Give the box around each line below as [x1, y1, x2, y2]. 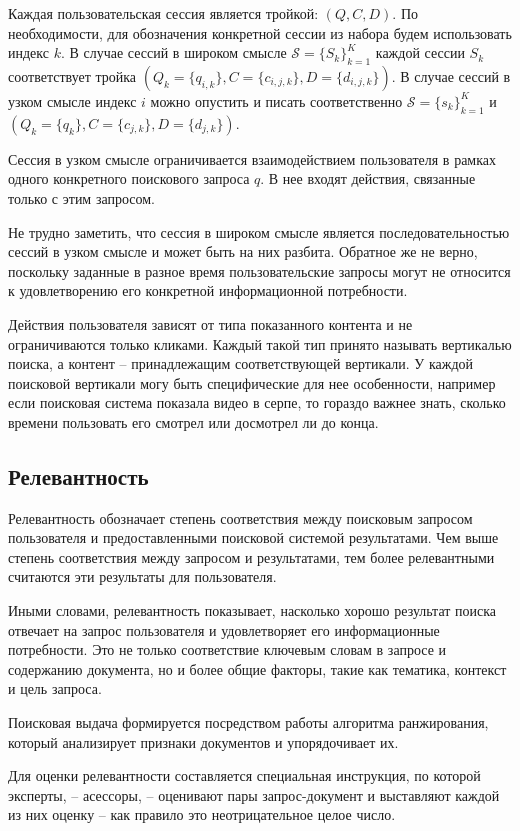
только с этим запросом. [8, 187, 155, 208]
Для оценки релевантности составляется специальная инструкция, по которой [8, 765, 481, 786]
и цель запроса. [8, 678, 102, 699]
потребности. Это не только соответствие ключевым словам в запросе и [8, 639, 447, 660]
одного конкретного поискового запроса [8, 168, 250, 189]
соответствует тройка [8, 65, 137, 86]
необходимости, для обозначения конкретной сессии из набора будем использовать [8, 22, 512, 43]
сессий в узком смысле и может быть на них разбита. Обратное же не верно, [8, 241, 478, 262]
